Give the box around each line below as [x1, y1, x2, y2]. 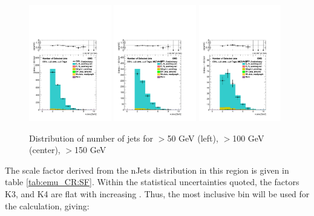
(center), [29, 143, 61, 156]
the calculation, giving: [5, 199, 90, 212]
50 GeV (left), [167, 131, 218, 144]
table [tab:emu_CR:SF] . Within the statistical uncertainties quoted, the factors [5, 175, 299, 188]
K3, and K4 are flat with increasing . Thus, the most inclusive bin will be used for [5, 187, 310, 200]
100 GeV [232, 131, 264, 144]
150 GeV [74, 143, 106, 156]
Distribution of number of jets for [29, 131, 154, 144]
